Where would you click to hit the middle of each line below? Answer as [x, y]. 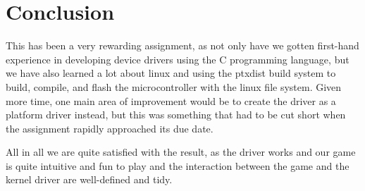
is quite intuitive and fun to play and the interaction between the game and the [178, 165]
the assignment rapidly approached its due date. [110, 128]
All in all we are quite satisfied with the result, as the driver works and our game [181, 152]
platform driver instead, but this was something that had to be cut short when [176, 115]
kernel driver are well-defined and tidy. [89, 179]
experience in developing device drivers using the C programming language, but [178, 59]
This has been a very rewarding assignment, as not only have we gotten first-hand [182, 45]
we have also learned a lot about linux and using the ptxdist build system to [171, 73]
